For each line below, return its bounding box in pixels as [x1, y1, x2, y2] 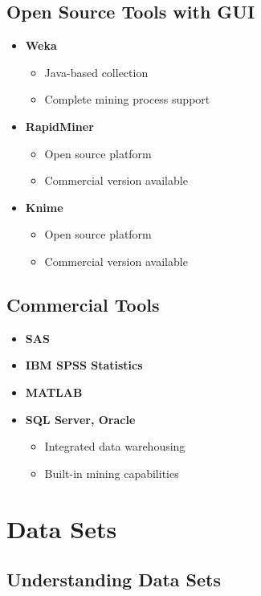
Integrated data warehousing [44, 438, 186, 455]
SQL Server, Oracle [25, 410, 136, 427]
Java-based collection [44, 63, 149, 80]
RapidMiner [25, 117, 94, 134]
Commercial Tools [6, 292, 160, 316]
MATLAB [25, 383, 83, 400]
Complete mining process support [44, 91, 210, 108]
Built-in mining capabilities [44, 464, 179, 481]
